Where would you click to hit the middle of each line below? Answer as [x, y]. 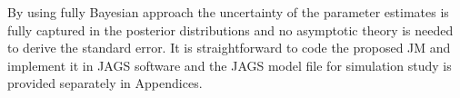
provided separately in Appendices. [105, 83]
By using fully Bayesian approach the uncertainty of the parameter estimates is [228, 12]
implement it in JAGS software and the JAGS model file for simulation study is [230, 65]
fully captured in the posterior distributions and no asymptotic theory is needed [230, 29]
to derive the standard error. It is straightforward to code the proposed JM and [229, 48]
